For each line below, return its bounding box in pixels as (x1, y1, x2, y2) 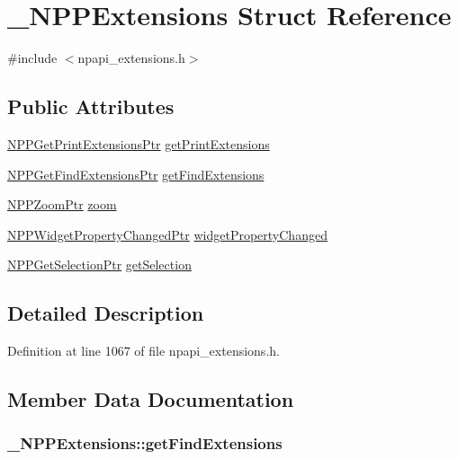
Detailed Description (7, 299, 204, 327)
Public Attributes (7, 93, 175, 120)
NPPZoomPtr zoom (7, 195, 117, 214)
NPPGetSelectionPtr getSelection (7, 255, 192, 274)
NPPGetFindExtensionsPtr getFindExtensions (7, 164, 265, 183)
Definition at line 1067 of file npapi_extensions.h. (7, 341, 280, 360)
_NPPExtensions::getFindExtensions (7, 432, 283, 455)
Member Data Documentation (7, 385, 294, 413)
